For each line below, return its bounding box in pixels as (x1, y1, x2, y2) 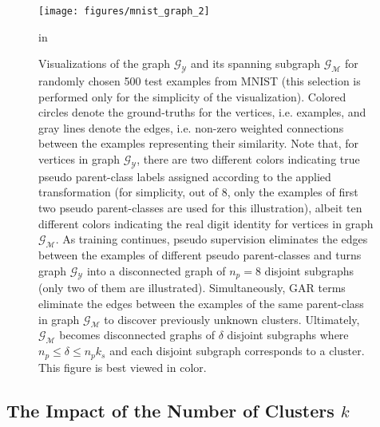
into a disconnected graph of (86, 262, 226, 279)
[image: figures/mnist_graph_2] (38, 6, 210, 17)
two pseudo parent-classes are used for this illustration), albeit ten (38, 200, 362, 215)
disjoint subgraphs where (227, 326, 349, 343)
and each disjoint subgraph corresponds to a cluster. (109, 342, 365, 359)
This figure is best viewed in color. (38, 358, 207, 375)
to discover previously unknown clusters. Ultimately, (104, 310, 360, 327)
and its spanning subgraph (190, 55, 321, 72)
